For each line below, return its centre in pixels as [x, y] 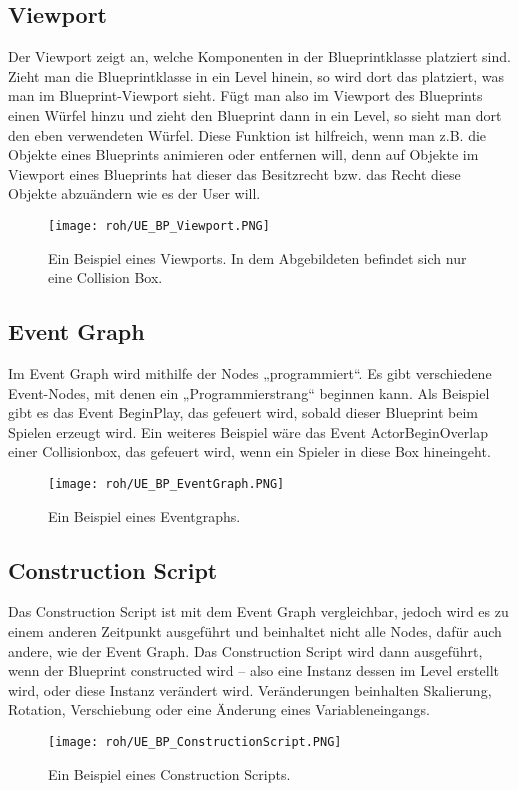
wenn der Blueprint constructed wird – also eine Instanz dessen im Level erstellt [253, 670]
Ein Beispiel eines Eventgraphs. [144, 515]
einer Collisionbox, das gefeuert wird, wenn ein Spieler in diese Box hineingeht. [249, 451]
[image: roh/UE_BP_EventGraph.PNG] [166, 483]
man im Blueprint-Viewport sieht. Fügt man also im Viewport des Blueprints [245, 95]
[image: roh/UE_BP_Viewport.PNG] [159, 225]
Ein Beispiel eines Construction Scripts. [169, 773]
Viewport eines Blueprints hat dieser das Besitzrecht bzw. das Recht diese [234, 173]
